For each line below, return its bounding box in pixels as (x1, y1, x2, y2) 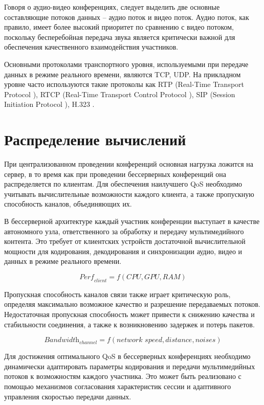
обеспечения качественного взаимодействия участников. (4, 41, 179, 52)
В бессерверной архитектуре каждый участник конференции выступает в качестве (4, 216, 260, 227)
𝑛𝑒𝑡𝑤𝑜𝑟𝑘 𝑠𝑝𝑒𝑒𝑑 (117, 336, 163, 344)
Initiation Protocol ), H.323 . (4, 99, 95, 109)
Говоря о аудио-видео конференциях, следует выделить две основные (4, 2, 220, 12)
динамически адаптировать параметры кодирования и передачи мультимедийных (4, 361, 255, 371)
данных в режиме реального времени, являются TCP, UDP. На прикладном (4, 69, 241, 79)
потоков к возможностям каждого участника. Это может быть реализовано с (4, 371, 241, 381)
